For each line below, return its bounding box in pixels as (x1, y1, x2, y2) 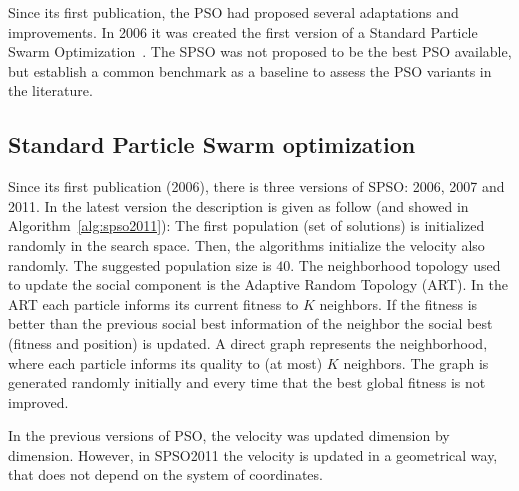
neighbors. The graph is (343, 352, 489, 373)
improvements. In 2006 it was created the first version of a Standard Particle (8, 21, 478, 42)
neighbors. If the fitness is (319, 293, 478, 314)
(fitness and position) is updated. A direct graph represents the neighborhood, (8, 332, 488, 353)
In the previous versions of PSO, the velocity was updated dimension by (8, 425, 450, 446)
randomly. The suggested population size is (8, 254, 272, 275)
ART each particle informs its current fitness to (8, 293, 299, 314)
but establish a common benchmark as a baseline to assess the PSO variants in (8, 60, 492, 81)
